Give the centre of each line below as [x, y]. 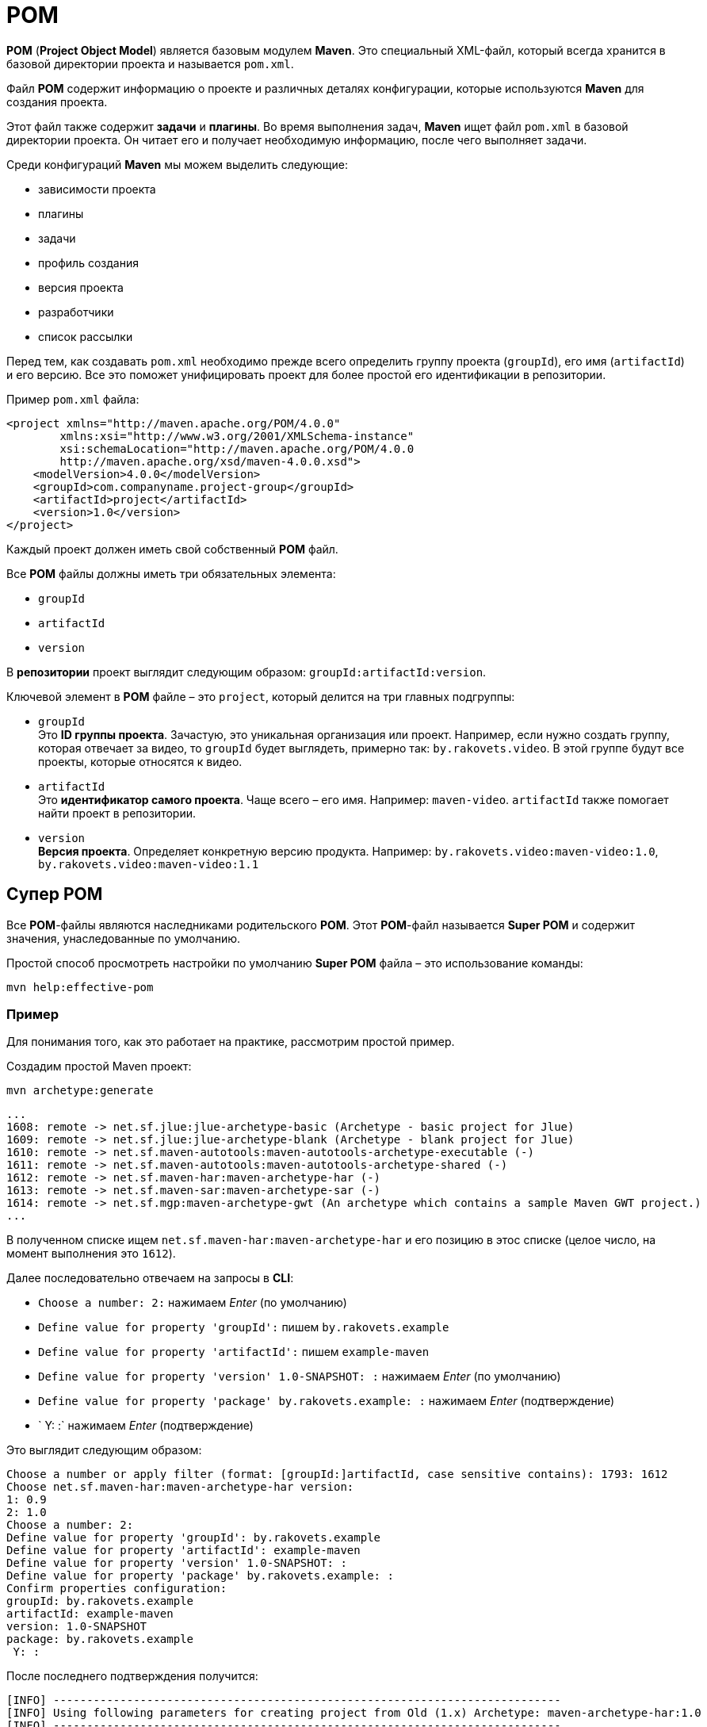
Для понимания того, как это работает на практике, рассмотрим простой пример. [231, 1042]
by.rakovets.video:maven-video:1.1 [149, 864]
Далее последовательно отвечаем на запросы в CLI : [150, 1278]
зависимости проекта [97, 189]
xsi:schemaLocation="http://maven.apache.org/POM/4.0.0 [237, 448]
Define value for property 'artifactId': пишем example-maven [234, 1352]
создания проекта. [57, 101]
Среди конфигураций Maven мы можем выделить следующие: [178, 164]
